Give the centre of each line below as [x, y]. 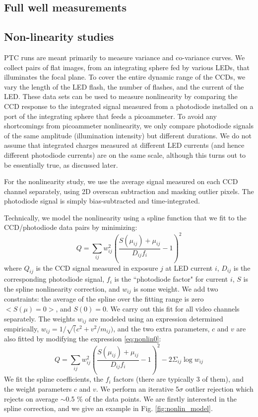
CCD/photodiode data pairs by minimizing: [71, 227]
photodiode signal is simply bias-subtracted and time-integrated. [102, 201]
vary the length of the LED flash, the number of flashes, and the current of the [124, 86]
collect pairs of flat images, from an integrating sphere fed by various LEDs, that [127, 67]
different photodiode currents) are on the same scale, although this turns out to [125, 155]
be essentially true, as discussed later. [61, 164]
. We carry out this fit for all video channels [173, 308]
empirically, [22, 328]
